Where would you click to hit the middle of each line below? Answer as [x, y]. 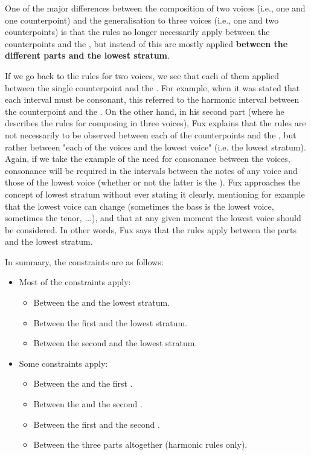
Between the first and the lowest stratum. [111, 322]
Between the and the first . [83, 383]
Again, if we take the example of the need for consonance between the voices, [148, 159]
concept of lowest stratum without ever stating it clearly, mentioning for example [155, 194]
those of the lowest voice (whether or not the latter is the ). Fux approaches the [152, 182]
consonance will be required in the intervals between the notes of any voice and [151, 170]
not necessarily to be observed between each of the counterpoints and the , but [151, 134]
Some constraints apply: [63, 363]
